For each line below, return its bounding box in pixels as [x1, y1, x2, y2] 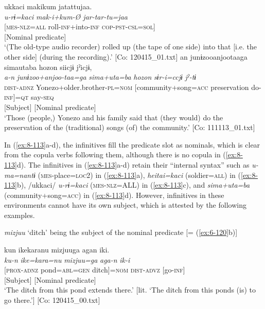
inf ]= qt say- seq [4, 92, 54, 102]
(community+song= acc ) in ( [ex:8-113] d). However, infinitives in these [4, 189, 224, 200]
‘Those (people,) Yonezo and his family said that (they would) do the [4, 112, 223, 122]
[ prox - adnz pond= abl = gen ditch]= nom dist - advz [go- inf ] [4, 264, 185, 275]
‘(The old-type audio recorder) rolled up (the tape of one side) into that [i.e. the [4, 41, 257, 52]
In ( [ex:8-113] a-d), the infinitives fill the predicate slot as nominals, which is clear [4, 139, 260, 150]
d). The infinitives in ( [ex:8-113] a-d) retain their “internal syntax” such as [16, 159, 250, 170]
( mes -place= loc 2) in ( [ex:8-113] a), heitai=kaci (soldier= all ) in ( [38, 169, 241, 180]
